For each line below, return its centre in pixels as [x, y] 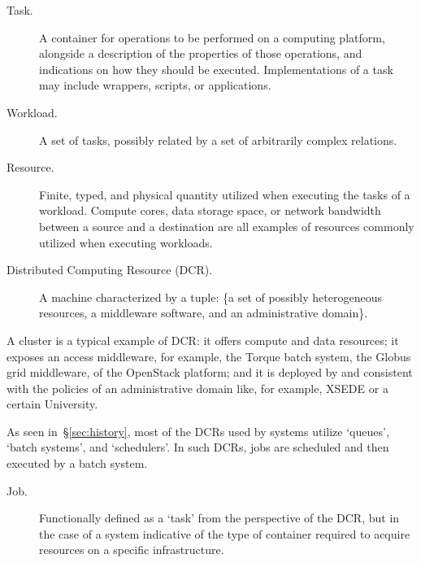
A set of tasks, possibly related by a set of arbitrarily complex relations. [218, 140]
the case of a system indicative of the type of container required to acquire [225, 533]
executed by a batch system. [77, 463]
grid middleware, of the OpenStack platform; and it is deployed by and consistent [210, 372]
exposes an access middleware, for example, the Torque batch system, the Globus [209, 356]
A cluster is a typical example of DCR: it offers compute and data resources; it [203, 340]
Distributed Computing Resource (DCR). [110, 270]
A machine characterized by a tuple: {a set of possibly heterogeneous [210, 297]
